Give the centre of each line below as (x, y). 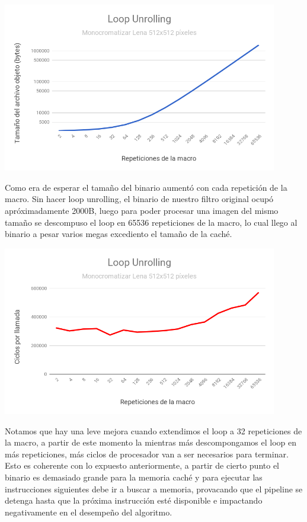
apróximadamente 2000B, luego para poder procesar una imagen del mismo (142, 210)
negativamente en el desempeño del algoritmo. (89, 512)
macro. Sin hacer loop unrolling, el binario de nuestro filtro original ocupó (139, 199)
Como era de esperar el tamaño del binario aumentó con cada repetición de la (146, 187)
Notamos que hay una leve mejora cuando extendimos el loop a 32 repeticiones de (153, 430)
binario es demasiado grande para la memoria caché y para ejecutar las (134, 477)
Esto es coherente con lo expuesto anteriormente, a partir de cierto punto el (142, 465)
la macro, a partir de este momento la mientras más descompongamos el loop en (151, 442)
